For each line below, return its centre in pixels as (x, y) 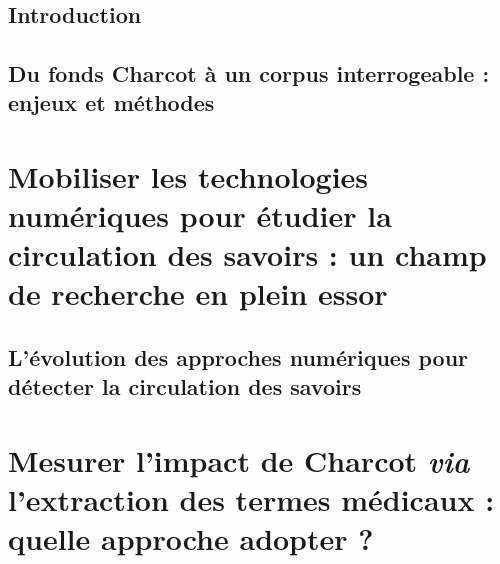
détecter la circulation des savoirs (185, 386)
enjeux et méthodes (111, 102)
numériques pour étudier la (200, 214)
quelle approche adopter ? (191, 538)
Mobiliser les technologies (188, 175)
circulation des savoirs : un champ (247, 254)
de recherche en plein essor (198, 293)
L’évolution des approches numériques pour (238, 356)
